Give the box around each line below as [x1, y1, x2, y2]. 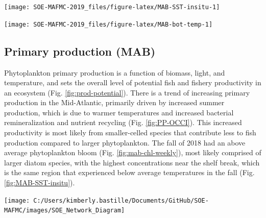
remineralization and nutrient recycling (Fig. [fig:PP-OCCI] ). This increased [4, 117, 242, 128]
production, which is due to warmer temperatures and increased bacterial [4, 107, 234, 117]
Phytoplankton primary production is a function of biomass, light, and [4, 67, 225, 78]
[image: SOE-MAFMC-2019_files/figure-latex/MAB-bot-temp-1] [4, 20, 213, 28]
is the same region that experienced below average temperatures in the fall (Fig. [4, 167, 255, 178]
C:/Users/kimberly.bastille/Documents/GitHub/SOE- [33, 197, 209, 204]
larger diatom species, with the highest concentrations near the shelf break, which [4, 157, 260, 167]
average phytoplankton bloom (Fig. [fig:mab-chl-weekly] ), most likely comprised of [4, 147, 261, 158]
